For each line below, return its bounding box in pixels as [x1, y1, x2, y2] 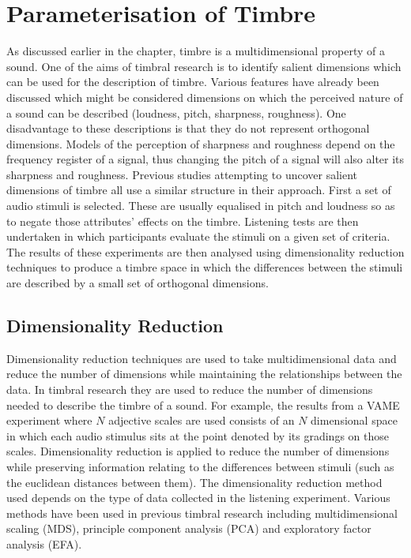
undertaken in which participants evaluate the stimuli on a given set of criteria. [6, 228, 390, 245]
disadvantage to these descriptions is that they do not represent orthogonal [6, 120, 370, 137]
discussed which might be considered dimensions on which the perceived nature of [6, 88, 403, 105]
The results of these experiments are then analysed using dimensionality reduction [6, 243, 405, 260]
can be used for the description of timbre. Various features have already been [6, 73, 379, 90]
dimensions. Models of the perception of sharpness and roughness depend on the [6, 135, 395, 152]
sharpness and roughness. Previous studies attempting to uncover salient [6, 166, 357, 182]
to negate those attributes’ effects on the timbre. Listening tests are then [6, 212, 359, 229]
